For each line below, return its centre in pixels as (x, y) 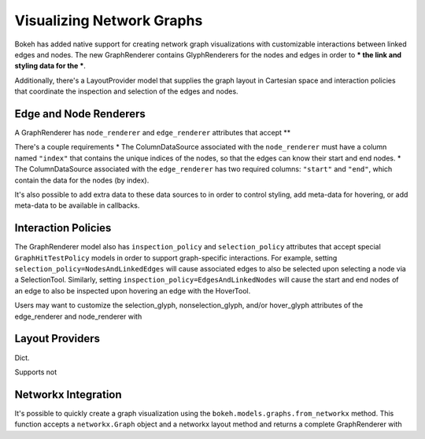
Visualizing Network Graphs (109, 20)
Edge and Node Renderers (80, 114)
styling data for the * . (50, 66)
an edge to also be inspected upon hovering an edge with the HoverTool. (133, 290)
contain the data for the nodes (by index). (82, 180)
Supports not (36, 372)
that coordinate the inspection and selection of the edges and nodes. (127, 91)
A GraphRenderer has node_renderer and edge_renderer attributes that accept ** (153, 133)
